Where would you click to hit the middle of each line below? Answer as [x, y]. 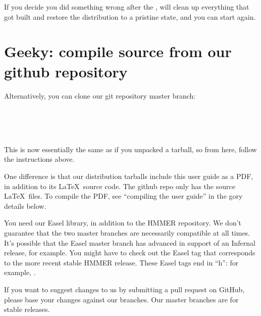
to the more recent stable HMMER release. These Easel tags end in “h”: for [121, 262]
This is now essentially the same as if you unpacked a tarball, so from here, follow [130, 149]
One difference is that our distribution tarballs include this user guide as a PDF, [129, 176]
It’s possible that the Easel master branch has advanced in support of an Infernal [130, 242]
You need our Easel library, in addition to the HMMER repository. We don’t [123, 223]
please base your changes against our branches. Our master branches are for [121, 299]
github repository [66, 71]
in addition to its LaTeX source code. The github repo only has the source [120, 186]
